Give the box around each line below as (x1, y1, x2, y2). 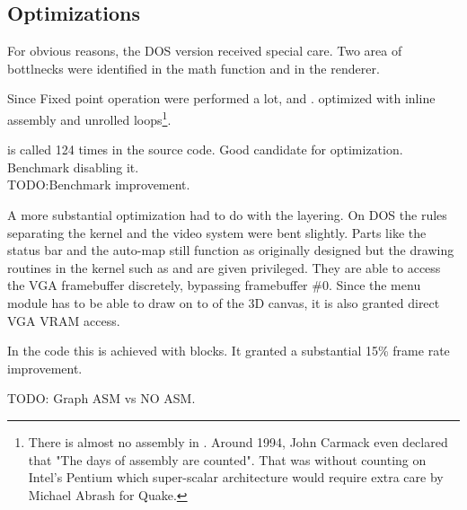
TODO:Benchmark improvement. (7, 175, 190, 194)
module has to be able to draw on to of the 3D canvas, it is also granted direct (7, 293, 440, 312)
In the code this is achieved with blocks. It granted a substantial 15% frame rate (7, 341, 450, 360)
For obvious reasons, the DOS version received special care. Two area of (7, 41, 402, 60)
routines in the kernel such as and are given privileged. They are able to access (7, 258, 441, 277)
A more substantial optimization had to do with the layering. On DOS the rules (7, 206, 447, 224)
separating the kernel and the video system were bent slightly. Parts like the (7, 223, 427, 242)
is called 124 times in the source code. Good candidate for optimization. (7, 140, 403, 159)
